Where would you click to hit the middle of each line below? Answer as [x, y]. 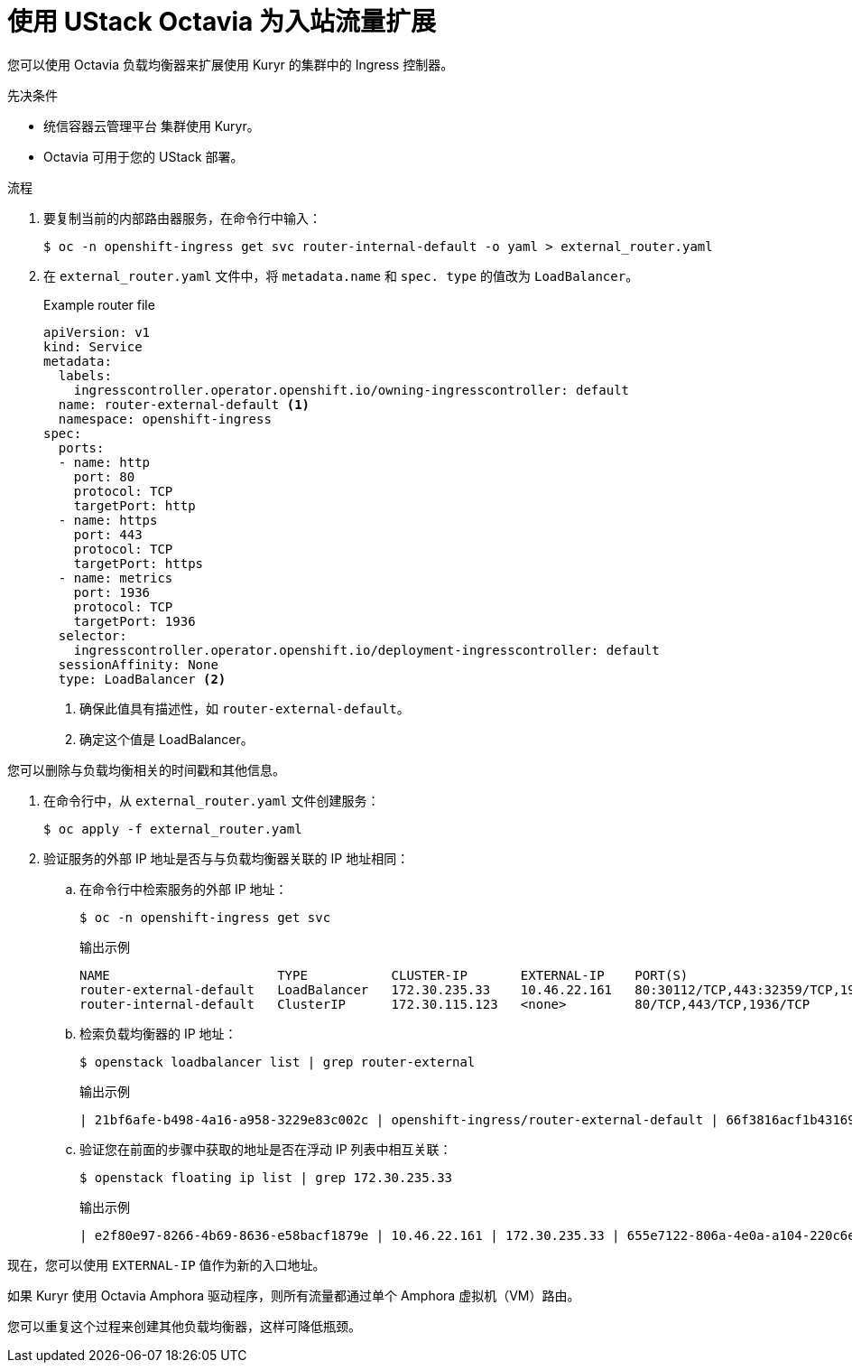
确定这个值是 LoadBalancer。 [167, 739]
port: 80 [104, 476]
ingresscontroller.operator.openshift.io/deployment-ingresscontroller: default [366, 650]
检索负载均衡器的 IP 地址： [158, 1033]
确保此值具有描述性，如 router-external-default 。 [245, 708]
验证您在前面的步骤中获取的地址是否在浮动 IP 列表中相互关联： [266, 1149]
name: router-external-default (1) [184, 404]
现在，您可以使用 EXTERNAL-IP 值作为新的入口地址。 [167, 1264]
